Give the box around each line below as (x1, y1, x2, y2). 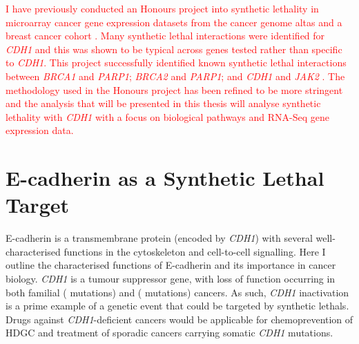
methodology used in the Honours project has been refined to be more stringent (6, 82, 343, 97)
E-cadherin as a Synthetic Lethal (6, 164, 324, 192)
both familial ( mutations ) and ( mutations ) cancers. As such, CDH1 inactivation (6, 285, 349, 299)
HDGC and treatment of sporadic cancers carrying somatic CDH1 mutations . (6, 325, 333, 340)
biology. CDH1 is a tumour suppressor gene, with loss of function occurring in (6, 271, 336, 286)
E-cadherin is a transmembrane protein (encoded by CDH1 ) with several (6, 231, 313, 245)
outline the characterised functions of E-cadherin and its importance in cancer (6, 258, 336, 272)
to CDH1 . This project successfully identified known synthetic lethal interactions (6, 55, 347, 70)
